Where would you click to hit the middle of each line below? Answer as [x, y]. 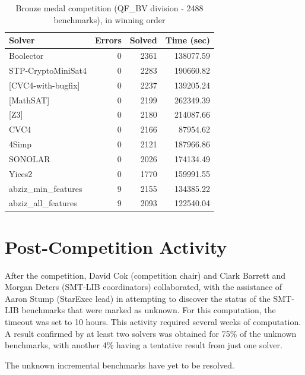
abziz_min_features [46, 188]
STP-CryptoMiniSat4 [48, 70]
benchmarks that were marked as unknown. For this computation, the [149, 310]
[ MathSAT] [29, 100]
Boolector [26, 56]
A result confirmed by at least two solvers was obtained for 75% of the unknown [151, 333]
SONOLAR [30, 158]
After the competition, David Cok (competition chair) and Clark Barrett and [145, 275]
